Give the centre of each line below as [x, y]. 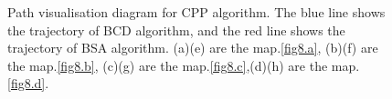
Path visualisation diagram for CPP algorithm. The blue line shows [196, 12]
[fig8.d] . [28, 83]
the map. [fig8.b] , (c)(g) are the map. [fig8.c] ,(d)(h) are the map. [184, 65]
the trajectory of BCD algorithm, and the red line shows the [176, 30]
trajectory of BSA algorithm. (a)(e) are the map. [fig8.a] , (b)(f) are [193, 48]
